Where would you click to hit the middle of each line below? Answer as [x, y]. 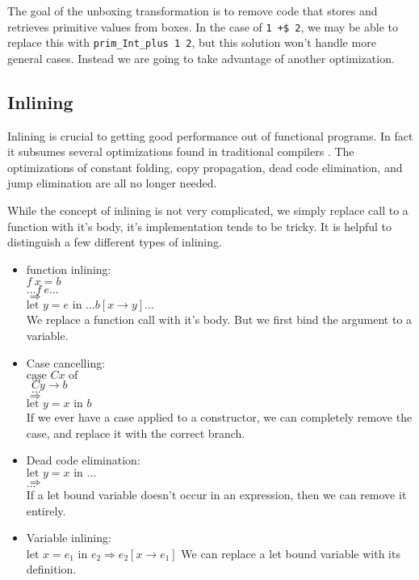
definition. [51, 569]
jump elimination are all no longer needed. [112, 183]
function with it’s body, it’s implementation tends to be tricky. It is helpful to [200, 226]
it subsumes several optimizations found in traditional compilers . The [181, 151]
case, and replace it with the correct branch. [136, 433]
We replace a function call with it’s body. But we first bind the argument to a [219, 319]
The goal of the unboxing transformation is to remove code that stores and [193, 11]
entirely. [46, 510]
